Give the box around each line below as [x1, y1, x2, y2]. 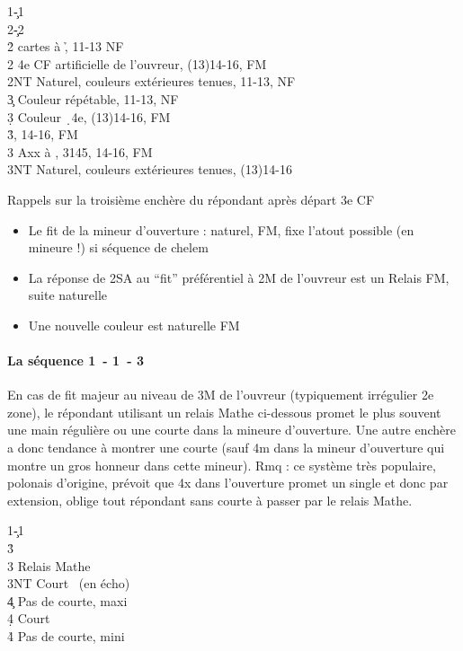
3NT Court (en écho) [7, 574, 130, 593]
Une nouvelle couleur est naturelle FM [28, 315, 240, 334]
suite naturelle [28, 286, 108, 304]
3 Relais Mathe [7, 556, 91, 575]
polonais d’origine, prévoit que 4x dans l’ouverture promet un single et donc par [7, 473, 449, 492]
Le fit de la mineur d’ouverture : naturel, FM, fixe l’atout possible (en [28, 220, 414, 239]
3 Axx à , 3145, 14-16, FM [7, 142, 153, 161]
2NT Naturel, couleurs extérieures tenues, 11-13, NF [7, 72, 296, 91]
